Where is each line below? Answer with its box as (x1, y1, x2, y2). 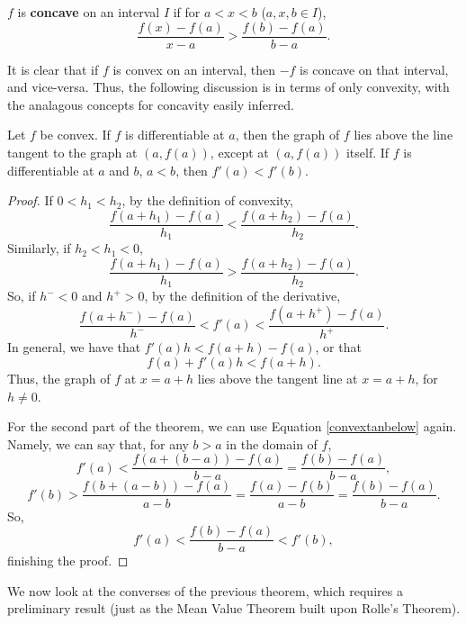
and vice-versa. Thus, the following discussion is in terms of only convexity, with (7, 77, 450, 96)
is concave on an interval (17, 3, 160, 21)
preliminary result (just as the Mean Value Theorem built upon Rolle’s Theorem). (7, 599, 461, 618)
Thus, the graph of (7, 369, 111, 387)
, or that (315, 338, 362, 357)
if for (173, 3, 201, 21)
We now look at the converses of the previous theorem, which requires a (7, 581, 403, 600)
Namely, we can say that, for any (7, 434, 189, 453)
